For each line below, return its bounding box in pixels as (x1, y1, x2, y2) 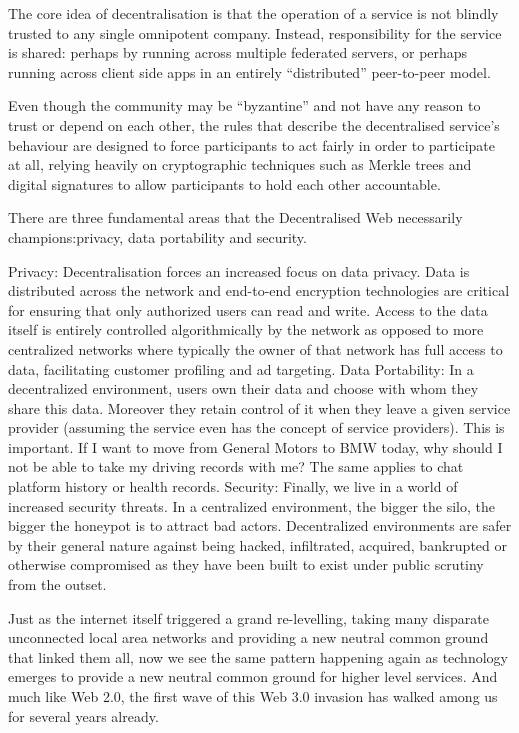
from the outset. (8, 574, 107, 595)
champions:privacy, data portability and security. (8, 226, 307, 247)
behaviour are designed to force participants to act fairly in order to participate (8, 134, 496, 155)
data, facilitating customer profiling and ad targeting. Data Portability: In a (8, 358, 474, 379)
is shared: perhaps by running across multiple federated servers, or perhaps (8, 42, 468, 63)
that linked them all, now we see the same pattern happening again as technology (8, 646, 508, 667)
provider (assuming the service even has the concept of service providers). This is (8, 417, 505, 438)
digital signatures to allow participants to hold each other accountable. (8, 173, 441, 194)
